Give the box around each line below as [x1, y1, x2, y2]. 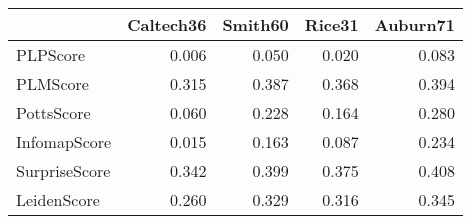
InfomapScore [16, 130, 112, 153]
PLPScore [16, 43, 86, 66]
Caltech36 [127, 13, 207, 36]
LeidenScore [16, 188, 100, 211]
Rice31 [304, 13, 359, 36]
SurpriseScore [16, 159, 111, 182]
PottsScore [16, 101, 91, 124]
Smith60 [222, 13, 289, 36]
